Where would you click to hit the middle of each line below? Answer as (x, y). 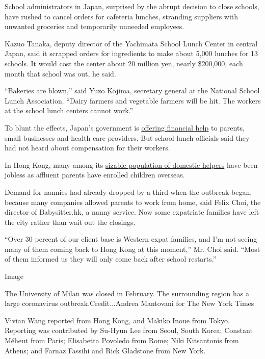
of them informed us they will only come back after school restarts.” (111, 259)
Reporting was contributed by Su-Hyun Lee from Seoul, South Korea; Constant (129, 330)
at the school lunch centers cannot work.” (69, 110)
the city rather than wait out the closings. (70, 222)
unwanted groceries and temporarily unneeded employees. (95, 26)
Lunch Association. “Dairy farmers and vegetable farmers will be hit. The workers (133, 100)
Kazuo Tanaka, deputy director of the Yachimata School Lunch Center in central (131, 43)
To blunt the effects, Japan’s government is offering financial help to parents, (125, 127)
